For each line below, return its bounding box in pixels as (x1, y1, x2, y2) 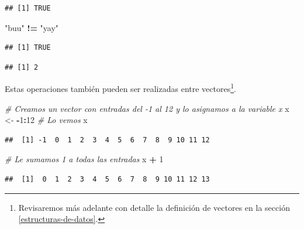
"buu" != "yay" (5, 21, 59, 33)
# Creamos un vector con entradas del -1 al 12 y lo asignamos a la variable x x (5, 102, 289, 114)
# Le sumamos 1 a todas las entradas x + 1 (5, 153, 164, 165)
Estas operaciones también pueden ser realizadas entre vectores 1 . (5, 81, 236, 95)
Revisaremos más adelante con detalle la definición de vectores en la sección (18, 201, 290, 213)
